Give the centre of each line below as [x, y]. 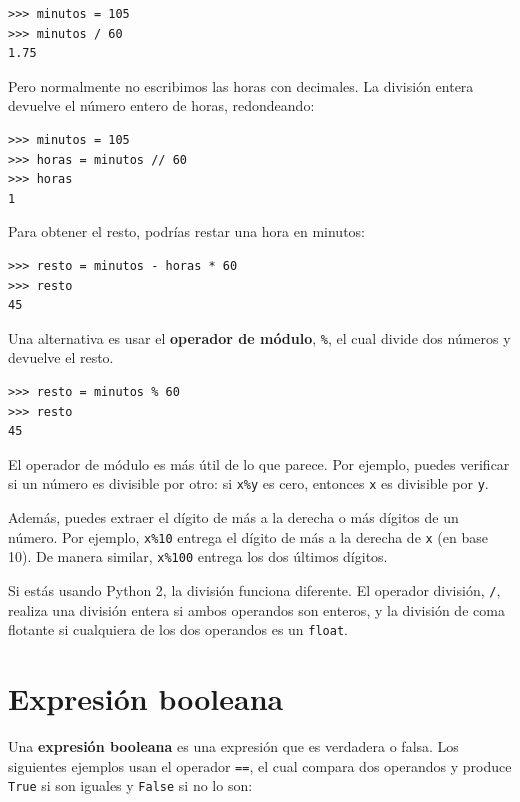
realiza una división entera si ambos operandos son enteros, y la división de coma [256, 609]
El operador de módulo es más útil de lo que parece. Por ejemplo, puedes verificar [259, 463]
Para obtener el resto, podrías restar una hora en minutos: [187, 231]
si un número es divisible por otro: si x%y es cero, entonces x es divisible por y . [248, 483]
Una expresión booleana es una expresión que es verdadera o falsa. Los [233, 745]
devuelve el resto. [61, 357]
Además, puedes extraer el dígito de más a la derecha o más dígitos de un [233, 517]
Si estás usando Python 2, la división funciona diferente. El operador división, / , [254, 589]
